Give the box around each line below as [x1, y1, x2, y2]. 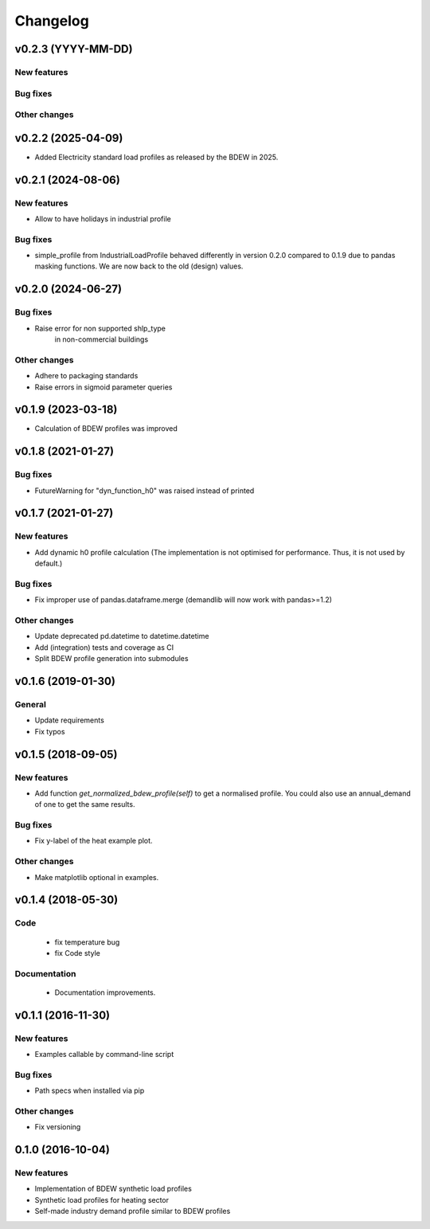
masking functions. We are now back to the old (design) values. [34, 261, 244, 271]
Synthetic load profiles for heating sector [34, 1195, 170, 1204]
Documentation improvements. [54, 988, 156, 997]
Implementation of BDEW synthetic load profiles [34, 1184, 193, 1194]
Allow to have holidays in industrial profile [34, 213, 171, 223]
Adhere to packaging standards [34, 371, 139, 381]
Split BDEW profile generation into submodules [34, 654, 189, 663]
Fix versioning [34, 1122, 81, 1132]
